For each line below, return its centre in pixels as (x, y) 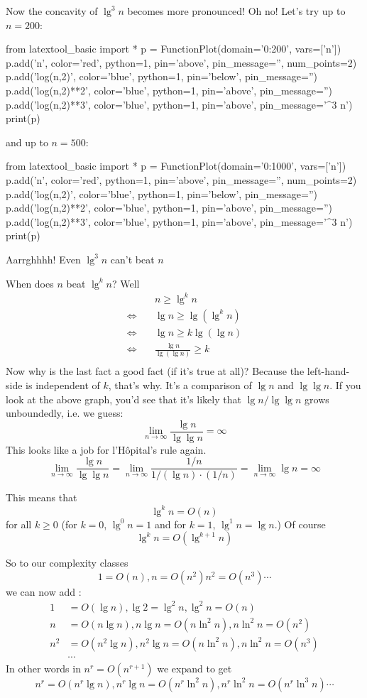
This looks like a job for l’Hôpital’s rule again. (106, 449)
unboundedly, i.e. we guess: (65, 413)
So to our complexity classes (67, 563)
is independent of (63, 385)
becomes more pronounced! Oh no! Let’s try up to (236, 11)
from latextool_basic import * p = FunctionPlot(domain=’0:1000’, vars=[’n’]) (176, 166)
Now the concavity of (52, 11)
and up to (27, 142)
